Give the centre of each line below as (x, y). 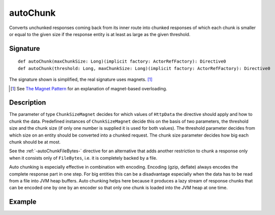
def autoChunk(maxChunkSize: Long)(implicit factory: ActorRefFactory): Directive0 (122, 61)
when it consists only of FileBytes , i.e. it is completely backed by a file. (83, 158)
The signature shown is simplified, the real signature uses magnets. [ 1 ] (81, 79)
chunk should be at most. (35, 142)
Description (28, 103)
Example (23, 202)
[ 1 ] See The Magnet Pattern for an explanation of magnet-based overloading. (89, 88)
